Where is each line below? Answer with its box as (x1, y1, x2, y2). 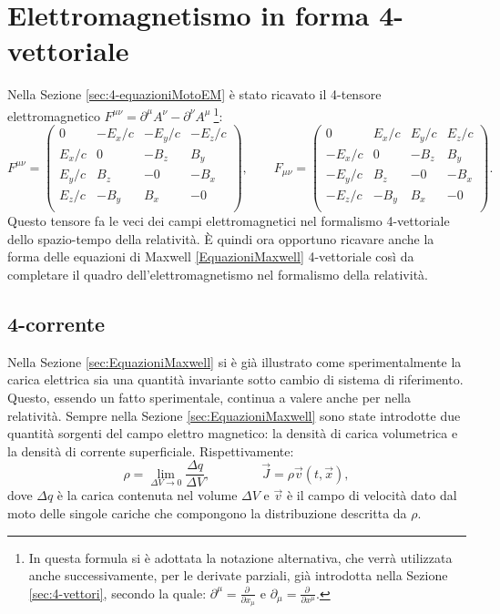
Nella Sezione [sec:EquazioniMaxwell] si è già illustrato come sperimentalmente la (7, 352, 462, 371)
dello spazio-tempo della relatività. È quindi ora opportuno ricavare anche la (7, 229, 434, 248)
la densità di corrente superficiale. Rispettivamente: (7, 441, 294, 460)
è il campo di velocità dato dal (286, 486, 457, 505)
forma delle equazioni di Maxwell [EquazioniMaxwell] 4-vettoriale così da (7, 247, 414, 266)
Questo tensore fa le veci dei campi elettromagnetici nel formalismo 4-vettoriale (7, 211, 450, 230)
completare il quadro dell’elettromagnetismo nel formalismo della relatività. (7, 264, 428, 283)
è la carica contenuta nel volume (56, 486, 238, 505)
